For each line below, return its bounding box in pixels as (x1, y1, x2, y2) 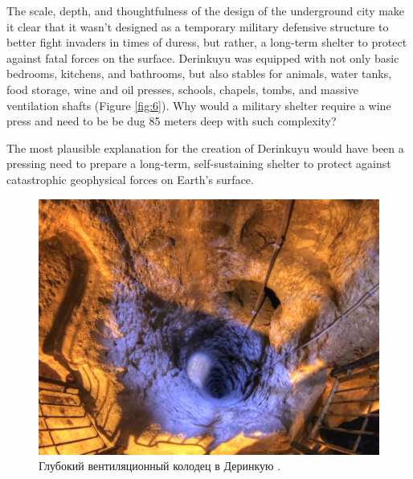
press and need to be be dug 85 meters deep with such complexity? (6, 113, 337, 129)
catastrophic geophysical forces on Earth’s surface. (6, 170, 254, 187)
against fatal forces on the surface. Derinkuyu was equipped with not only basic (6, 49, 399, 66)
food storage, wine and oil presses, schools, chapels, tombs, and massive (6, 80, 358, 97)
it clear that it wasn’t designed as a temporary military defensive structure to (6, 18, 389, 35)
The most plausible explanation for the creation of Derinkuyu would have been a (6, 139, 404, 156)
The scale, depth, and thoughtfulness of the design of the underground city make (6, 2, 405, 18)
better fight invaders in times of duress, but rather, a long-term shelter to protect (6, 34, 407, 51)
